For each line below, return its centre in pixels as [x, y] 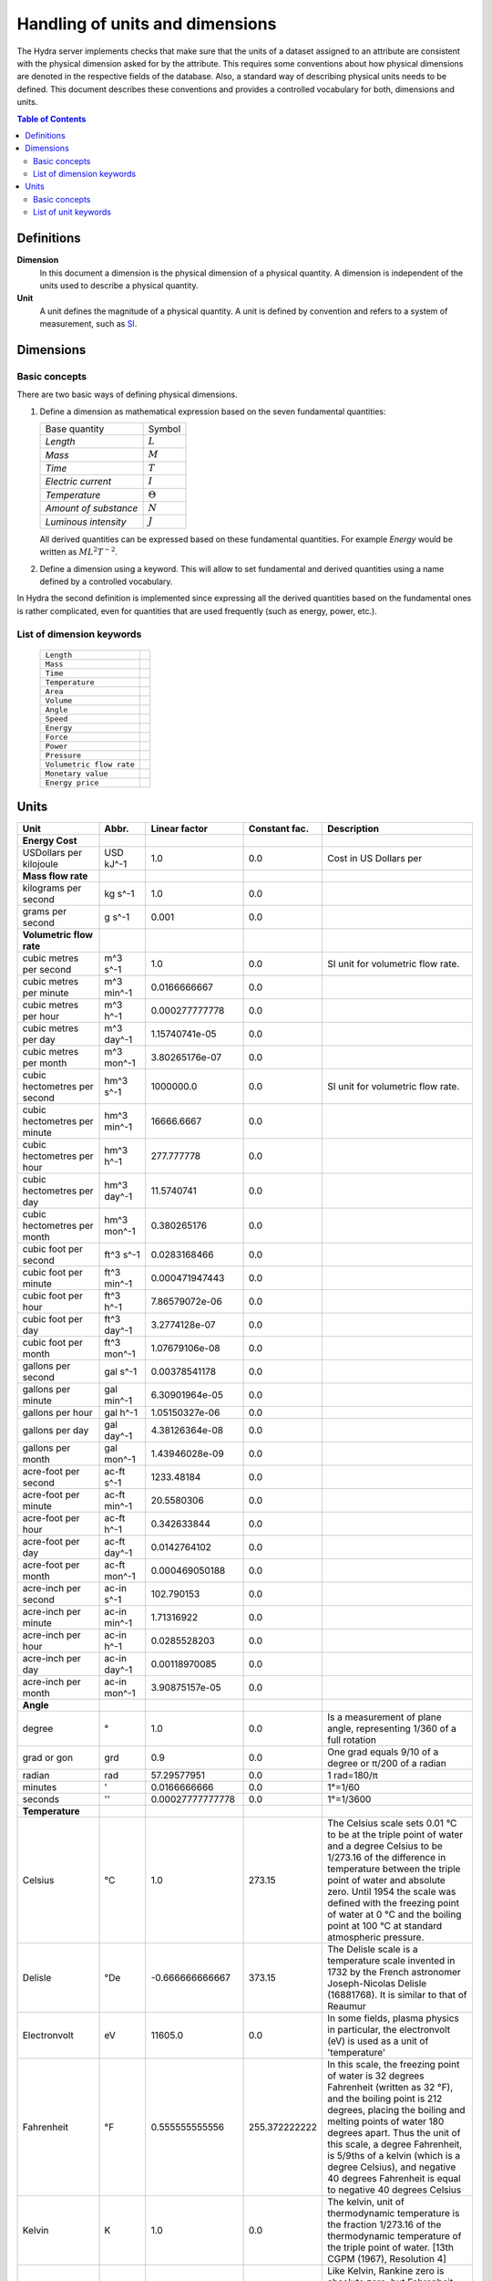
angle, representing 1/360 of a [392, 1729]
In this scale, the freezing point [394, 2065]
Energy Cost [50, 841]
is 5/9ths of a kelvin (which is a [394, 2156]
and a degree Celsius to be [385, 1846]
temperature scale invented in [391, 1961]
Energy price [72, 782]
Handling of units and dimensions [147, 24]
